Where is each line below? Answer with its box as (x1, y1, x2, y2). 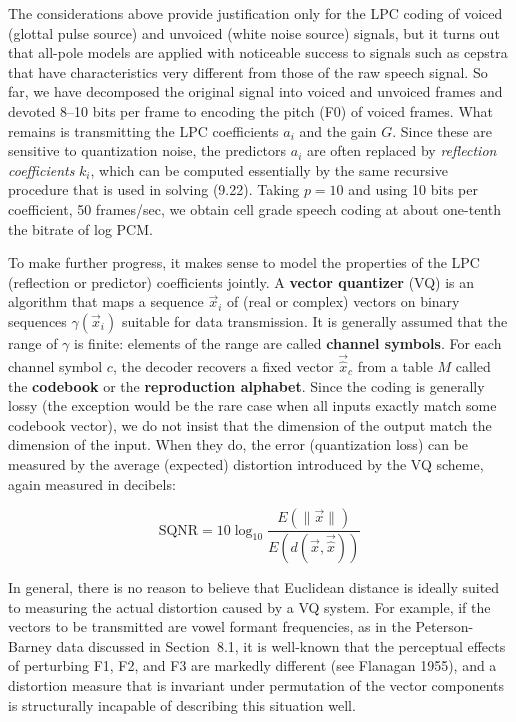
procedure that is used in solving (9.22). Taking (8, 179, 300, 200)
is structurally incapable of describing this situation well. (8, 694, 356, 715)
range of (8, 332, 58, 353)
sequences (8, 310, 67, 331)
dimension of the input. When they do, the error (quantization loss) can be (8, 434, 469, 455)
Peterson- (415, 616, 474, 637)
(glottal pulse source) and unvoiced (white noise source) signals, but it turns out (8, 22, 500, 43)
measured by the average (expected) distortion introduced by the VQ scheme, (8, 453, 484, 474)
